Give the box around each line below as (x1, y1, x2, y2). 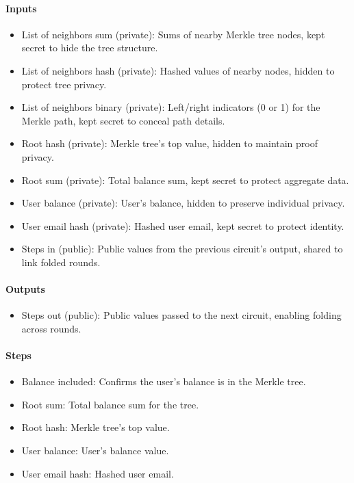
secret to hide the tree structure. (21, 40, 158, 55)
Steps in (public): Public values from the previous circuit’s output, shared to (21, 241, 343, 256)
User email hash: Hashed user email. (21, 466, 174, 480)
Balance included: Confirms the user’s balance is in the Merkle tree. (21, 374, 306, 389)
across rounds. (21, 321, 81, 335)
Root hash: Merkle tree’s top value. (21, 420, 170, 434)
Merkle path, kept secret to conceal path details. (21, 113, 225, 127)
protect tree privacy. (21, 77, 107, 91)
